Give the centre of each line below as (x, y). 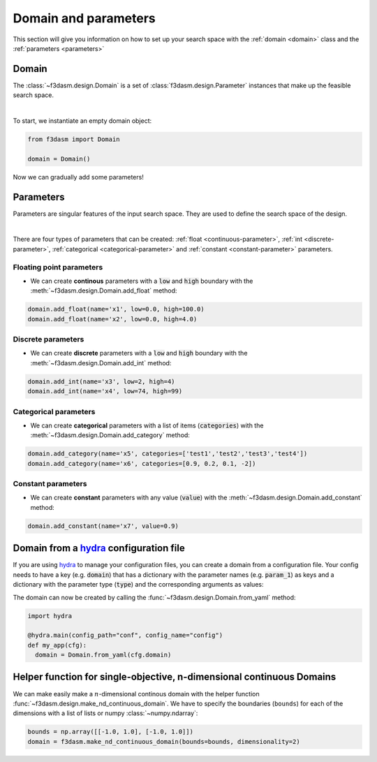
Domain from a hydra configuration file (99, 548)
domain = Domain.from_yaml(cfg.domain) (103, 655)
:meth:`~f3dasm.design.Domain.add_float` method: (104, 291)
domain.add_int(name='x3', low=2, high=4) (101, 381)
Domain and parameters (84, 18)
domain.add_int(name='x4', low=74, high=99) (105, 391)
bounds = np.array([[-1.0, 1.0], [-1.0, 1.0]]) (110, 732)
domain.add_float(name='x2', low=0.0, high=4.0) (112, 319)
